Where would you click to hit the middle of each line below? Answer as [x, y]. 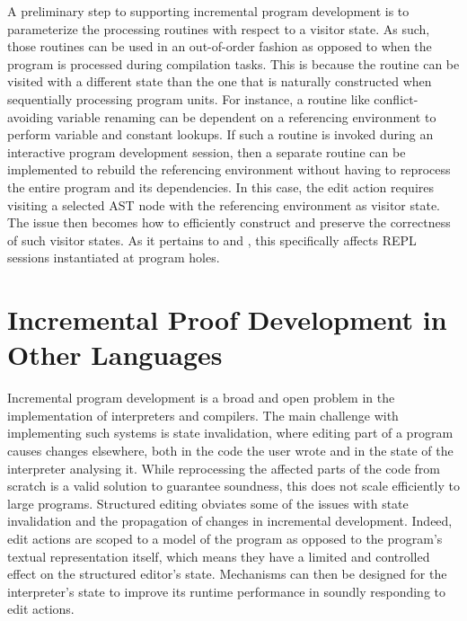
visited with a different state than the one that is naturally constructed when [220, 81]
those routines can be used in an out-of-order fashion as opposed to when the [220, 46]
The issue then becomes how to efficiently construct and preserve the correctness [229, 222]
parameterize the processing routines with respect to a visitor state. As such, [219, 28]
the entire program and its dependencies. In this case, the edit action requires [221, 186]
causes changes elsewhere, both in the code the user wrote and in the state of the [230, 450]
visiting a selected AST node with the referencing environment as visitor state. [224, 204]
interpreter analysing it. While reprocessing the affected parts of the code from [224, 468]
